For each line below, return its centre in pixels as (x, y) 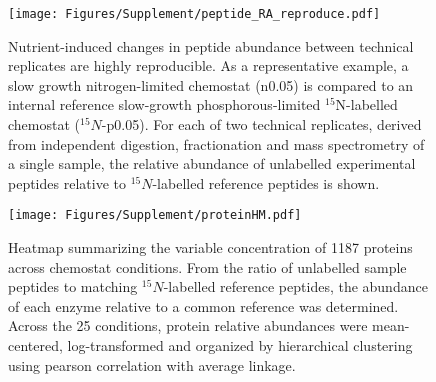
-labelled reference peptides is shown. (266, 182)
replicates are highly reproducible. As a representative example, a (208, 65)
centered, (35, 345)
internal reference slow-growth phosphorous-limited (164, 104)
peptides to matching (73, 286)
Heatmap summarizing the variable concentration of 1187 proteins (210, 247)
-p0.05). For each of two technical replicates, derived (261, 124)
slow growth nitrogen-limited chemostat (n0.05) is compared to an (211, 84)
